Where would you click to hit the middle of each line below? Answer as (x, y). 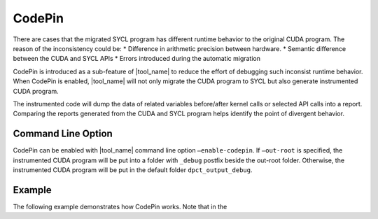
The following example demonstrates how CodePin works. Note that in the (120, 206)
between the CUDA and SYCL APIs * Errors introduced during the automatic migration (137, 59)
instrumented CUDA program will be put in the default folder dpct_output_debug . (133, 170)
